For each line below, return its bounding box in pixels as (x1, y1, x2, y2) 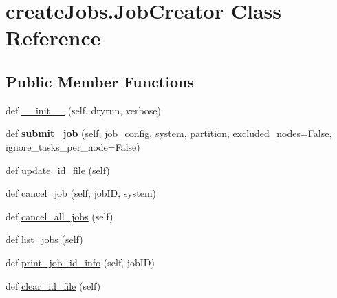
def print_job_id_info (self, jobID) (6, 255, 155, 269)
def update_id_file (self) (6, 162, 110, 177)
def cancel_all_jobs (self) (6, 209, 113, 223)
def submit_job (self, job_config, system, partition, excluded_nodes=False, (6, 126, 332, 140)
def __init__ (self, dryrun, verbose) (6, 103, 161, 117)
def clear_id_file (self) (6, 278, 101, 292)
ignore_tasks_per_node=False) (6, 139, 140, 153)
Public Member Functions (6, 70, 194, 92)
